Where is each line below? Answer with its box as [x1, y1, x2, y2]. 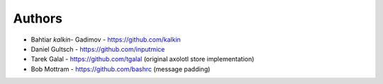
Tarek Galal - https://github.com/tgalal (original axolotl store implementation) [30, 55, 255, 64]
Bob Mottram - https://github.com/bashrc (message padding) [30, 64, 211, 73]
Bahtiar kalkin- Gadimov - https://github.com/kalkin [30, 35, 181, 44]
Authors [13, 11, 63, 26]
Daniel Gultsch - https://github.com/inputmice [30, 44, 165, 53]
